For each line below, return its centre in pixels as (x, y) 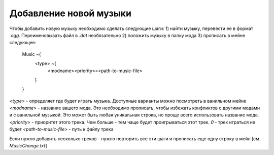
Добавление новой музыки (71, 13)
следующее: (23, 43)
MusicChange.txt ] (28, 146)
